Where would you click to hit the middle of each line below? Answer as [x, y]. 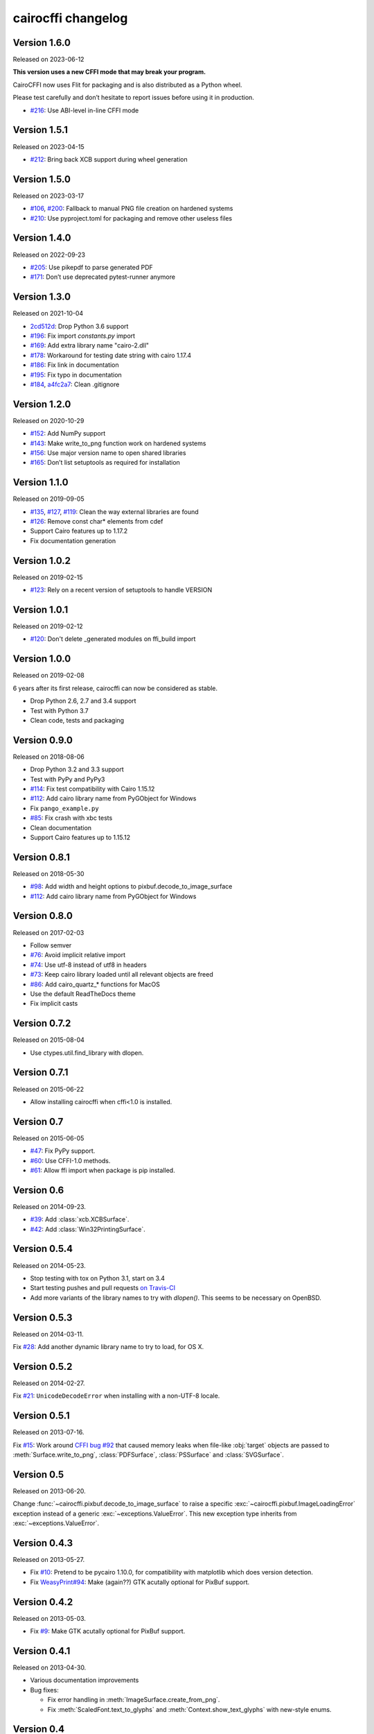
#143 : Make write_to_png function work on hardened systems [118, 443]
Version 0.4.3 [43, 1543]
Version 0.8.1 [42, 857]
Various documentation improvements [84, 1680]
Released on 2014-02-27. [49, 1383]
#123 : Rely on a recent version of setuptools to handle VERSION [121, 590]
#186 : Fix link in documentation [74, 365]
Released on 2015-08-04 [48, 1040]
